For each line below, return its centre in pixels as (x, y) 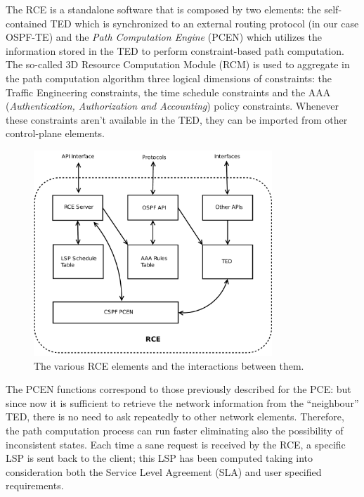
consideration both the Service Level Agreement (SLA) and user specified (164, 471)
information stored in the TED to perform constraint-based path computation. (175, 50)
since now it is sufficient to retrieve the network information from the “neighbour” (182, 402)
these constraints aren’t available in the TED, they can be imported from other (177, 119)
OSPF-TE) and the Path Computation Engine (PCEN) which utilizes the (164, 37)
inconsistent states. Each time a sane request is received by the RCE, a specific (176, 444)
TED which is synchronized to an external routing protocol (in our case (204, 23)
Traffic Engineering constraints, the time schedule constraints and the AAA (168, 92)
